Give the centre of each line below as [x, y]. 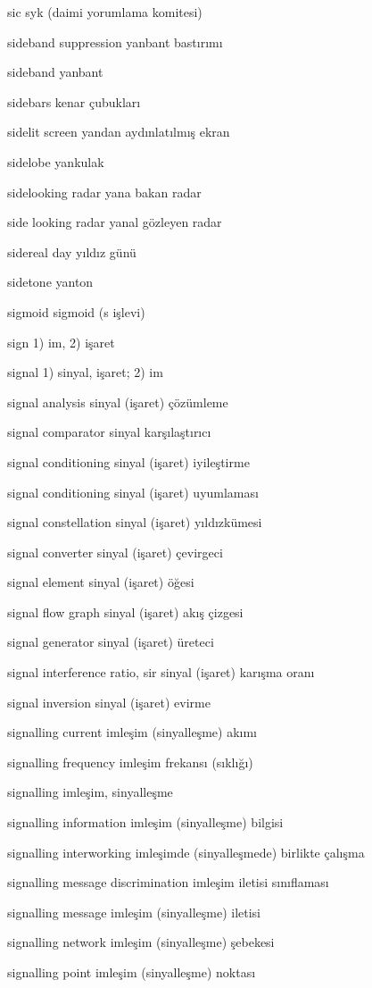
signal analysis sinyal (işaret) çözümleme [118, 402]
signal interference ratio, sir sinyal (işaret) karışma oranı [161, 672]
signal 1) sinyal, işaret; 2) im [85, 372]
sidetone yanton [50, 282]
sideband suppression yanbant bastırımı [115, 42]
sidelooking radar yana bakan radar [104, 192]
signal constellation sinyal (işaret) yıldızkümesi [135, 522]
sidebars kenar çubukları [74, 101]
